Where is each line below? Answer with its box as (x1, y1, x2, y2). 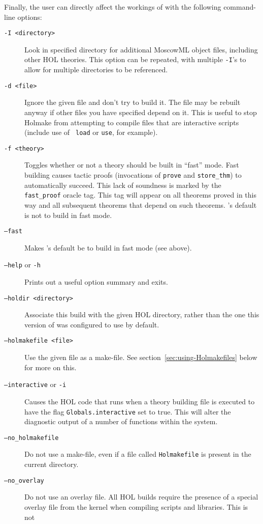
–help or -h (4, 259, 41, 270)
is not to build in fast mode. (24, 209, 112, 220)
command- (223, 2, 256, 12)
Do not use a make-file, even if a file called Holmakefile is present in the (24, 449, 251, 459)
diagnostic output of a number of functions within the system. (24, 416, 218, 427)
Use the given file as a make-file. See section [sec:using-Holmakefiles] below (24, 352, 257, 363)
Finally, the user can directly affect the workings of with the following (4, 2, 221, 12)
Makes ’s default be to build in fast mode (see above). (24, 242, 192, 253)
